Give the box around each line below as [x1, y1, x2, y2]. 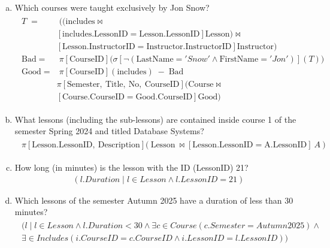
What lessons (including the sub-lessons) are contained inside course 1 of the [14, 113, 296, 125]
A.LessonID [264, 141, 307, 150]
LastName [136, 55, 174, 63]
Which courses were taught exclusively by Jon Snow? [14, 1, 210, 13]
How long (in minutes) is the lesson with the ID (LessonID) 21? [14, 161, 249, 174]
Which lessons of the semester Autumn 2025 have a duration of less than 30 [14, 193, 293, 206]
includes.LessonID [62, 29, 128, 38]
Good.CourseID [135, 92, 193, 101]
